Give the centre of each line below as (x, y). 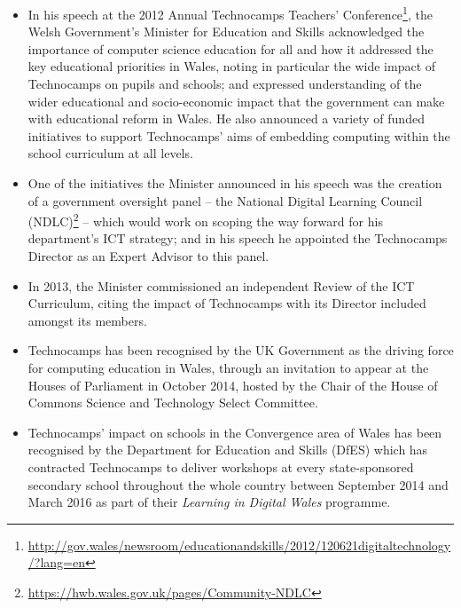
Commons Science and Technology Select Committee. (173, 403)
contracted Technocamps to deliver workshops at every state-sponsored (221, 466)
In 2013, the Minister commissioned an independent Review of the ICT (221, 285)
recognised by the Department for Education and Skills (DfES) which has (228, 450)
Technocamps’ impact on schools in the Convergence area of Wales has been (235, 432)
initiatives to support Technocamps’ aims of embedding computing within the (239, 135)
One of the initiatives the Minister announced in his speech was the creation (235, 183)
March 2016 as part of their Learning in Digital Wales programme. (209, 502)
